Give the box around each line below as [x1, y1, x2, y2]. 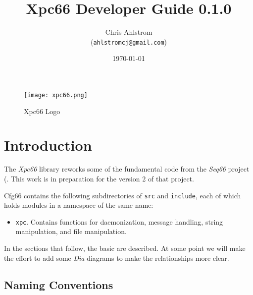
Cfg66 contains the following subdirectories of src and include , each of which [4, 190, 241, 200]
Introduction [4, 135, 92, 155]
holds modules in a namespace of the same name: [4, 200, 153, 210]
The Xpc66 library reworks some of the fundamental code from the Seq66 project [4, 164, 250, 174]
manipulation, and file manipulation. [15, 226, 127, 236]
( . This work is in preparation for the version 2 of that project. [4, 173, 194, 183]
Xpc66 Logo [24, 106, 60, 116]
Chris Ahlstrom [105, 27, 152, 37]
